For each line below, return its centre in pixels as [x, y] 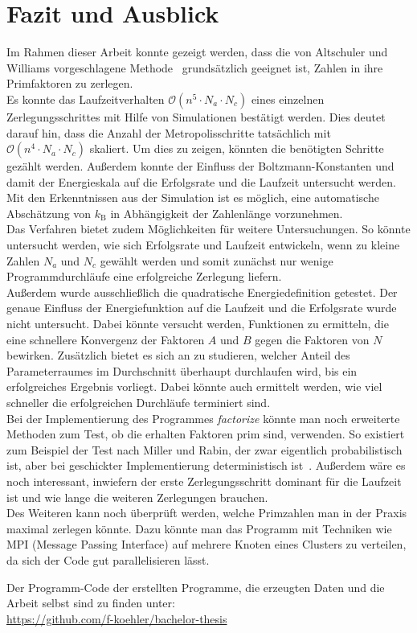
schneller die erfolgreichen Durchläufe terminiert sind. [139, 402]
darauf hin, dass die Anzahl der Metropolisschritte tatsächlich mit [169, 132]
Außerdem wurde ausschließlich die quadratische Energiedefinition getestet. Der [202, 292]
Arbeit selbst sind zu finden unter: [91, 603]
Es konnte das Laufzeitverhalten [86, 99]
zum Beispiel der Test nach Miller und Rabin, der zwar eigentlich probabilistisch [204, 449]
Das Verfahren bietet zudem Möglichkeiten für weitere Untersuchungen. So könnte [208, 229]
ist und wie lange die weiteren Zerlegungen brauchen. [137, 497]
